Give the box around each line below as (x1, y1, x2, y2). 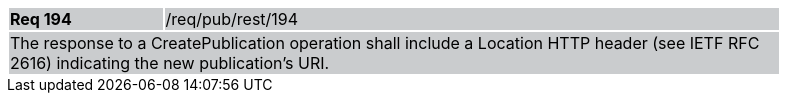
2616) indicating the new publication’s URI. (10, 53, 330, 73)
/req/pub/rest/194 (165, 9, 299, 29)
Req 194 (10, 9, 72, 29)
